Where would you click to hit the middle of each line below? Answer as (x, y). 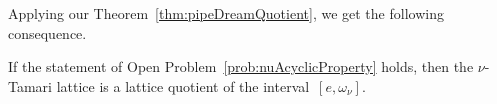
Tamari (30, 85)
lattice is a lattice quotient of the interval (183, 85)
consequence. (47, 32)
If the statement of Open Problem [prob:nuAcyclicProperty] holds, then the (241, 66)
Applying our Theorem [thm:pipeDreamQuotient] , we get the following (226, 13)
